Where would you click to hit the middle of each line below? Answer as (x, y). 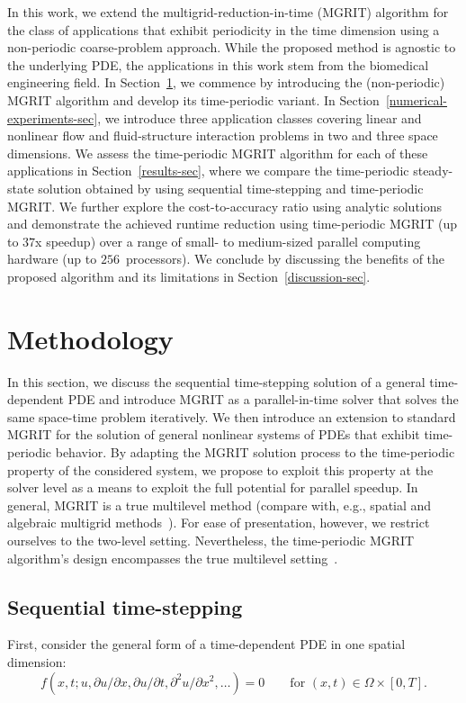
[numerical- (417, 99)
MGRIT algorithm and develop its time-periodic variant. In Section (193, 99)
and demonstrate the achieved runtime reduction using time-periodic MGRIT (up (232, 224)
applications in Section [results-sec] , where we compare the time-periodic (208, 171)
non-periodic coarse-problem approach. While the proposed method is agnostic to (232, 47)
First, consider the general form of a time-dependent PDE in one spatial (206, 644)
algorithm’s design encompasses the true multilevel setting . (173, 558)
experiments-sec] (53, 117)
